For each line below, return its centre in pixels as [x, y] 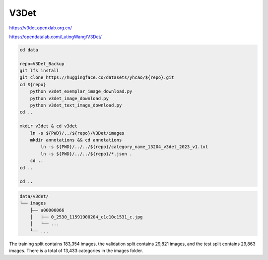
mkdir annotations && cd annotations [76, 140]
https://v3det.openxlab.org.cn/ [40, 28]
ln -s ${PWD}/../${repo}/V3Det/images [77, 133]
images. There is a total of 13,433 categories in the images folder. [76, 251]
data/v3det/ [34, 196]
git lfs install [39, 71]
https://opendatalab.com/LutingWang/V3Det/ [55, 37]
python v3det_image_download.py [69, 98]
